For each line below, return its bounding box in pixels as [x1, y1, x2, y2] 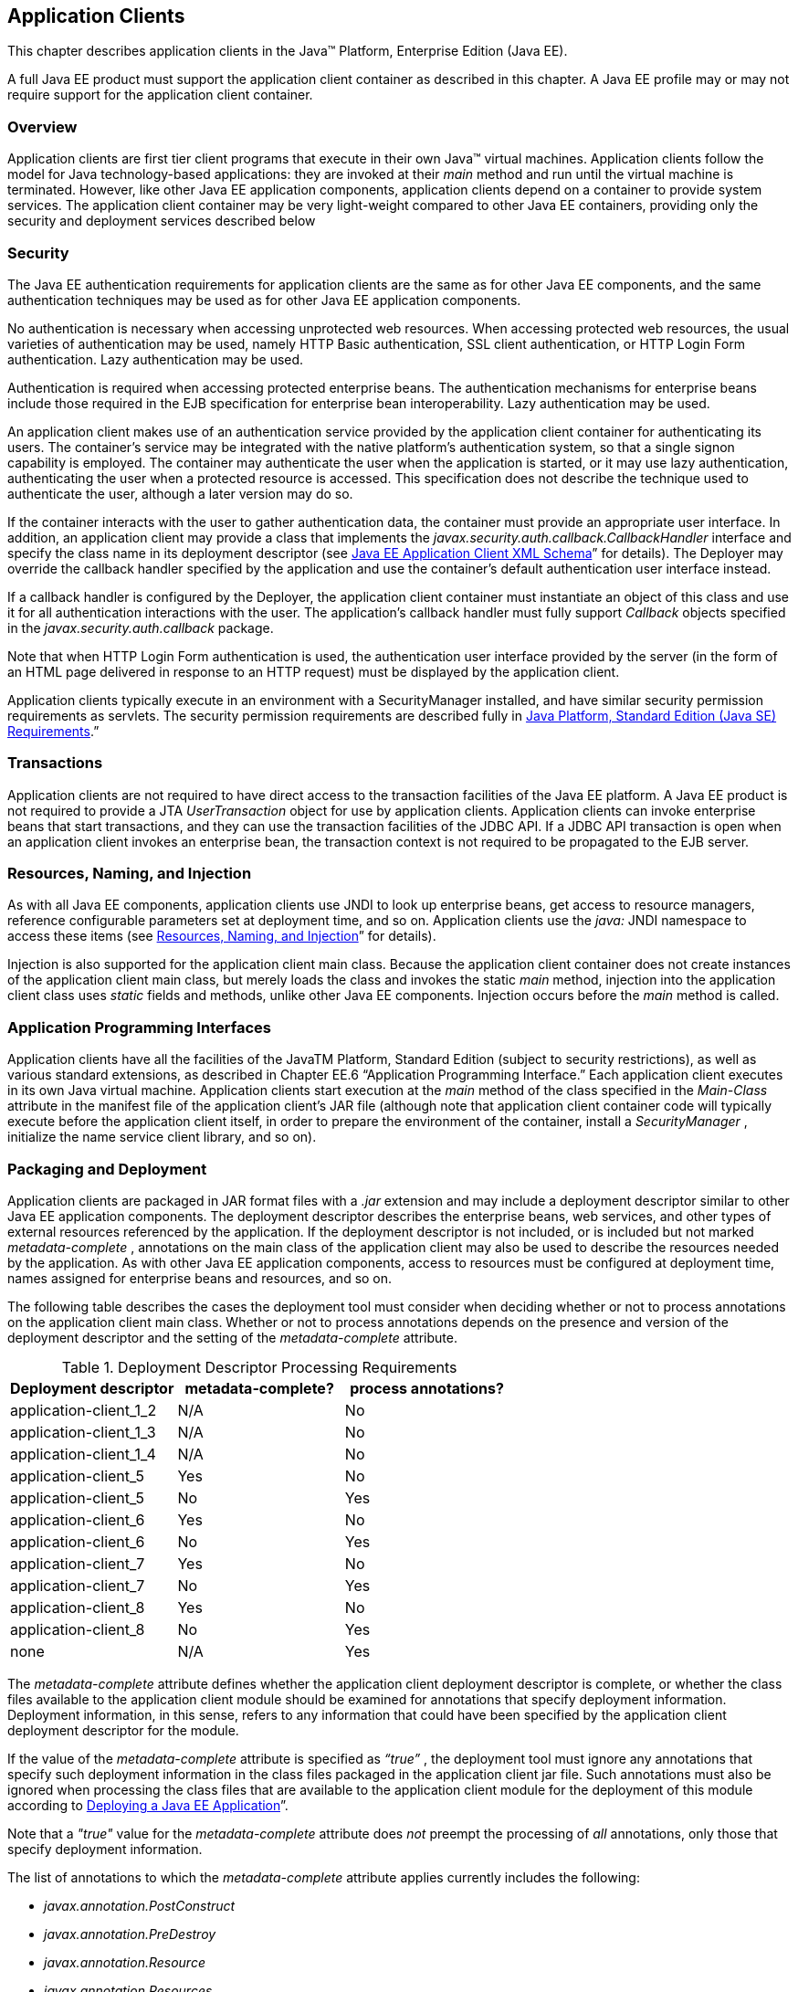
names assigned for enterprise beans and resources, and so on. [7, 1270, 393, 1286]
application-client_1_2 [10, 1400, 157, 1419]
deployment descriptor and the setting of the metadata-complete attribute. [7, 1329, 457, 1345]
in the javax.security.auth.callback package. [7, 619, 274, 636]
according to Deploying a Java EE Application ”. [7, 1797, 289, 1813]
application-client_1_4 [10, 1444, 156, 1463]
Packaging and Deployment [7, 1159, 207, 1178]
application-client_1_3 [10, 1422, 156, 1441]
